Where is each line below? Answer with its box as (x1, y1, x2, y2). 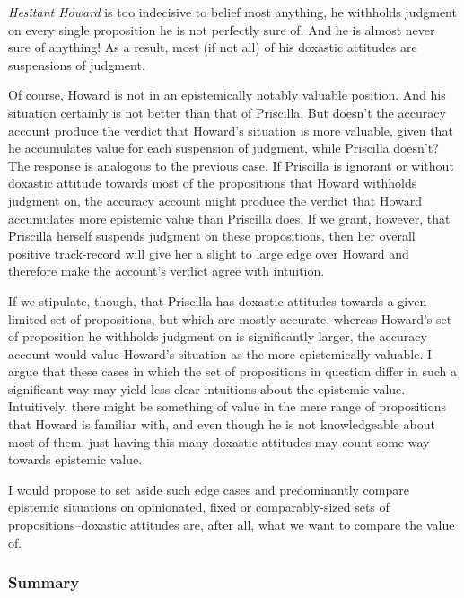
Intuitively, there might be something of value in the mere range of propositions (8, 397, 447, 416)
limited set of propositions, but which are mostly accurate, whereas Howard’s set (8, 309, 452, 328)
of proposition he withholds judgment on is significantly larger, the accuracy (8, 327, 427, 346)
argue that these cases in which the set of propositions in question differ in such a (8, 362, 458, 381)
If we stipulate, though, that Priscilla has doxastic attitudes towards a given (8, 291, 427, 310)
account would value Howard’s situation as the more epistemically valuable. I (8, 344, 433, 363)
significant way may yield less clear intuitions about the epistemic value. (8, 379, 406, 398)
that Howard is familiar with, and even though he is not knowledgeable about (8, 415, 435, 434)
